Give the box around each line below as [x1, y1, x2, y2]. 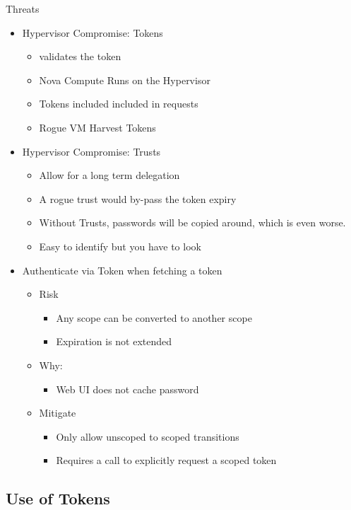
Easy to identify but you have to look [39, 238, 201, 253]
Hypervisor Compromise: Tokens [22, 25, 163, 40]
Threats [6, 1, 40, 16]
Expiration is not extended [56, 334, 172, 349]
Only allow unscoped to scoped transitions [56, 429, 239, 444]
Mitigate [39, 405, 76, 420]
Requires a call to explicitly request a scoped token [56, 453, 277, 468]
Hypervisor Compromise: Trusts [22, 144, 161, 158]
